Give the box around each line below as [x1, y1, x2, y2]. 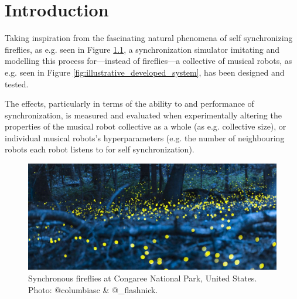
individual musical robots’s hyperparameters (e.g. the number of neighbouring [5, 131, 285, 144]
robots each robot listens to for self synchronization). [5, 143, 194, 155]
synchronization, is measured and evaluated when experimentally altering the [5, 108, 282, 121]
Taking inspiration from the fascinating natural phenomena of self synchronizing [5, 32, 293, 44]
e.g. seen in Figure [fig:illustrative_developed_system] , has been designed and [5, 66, 285, 78]
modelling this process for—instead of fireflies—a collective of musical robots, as [5, 55, 292, 67]
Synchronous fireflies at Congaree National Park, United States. [28, 272, 257, 284]
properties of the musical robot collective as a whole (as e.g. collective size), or [5, 120, 286, 132]
